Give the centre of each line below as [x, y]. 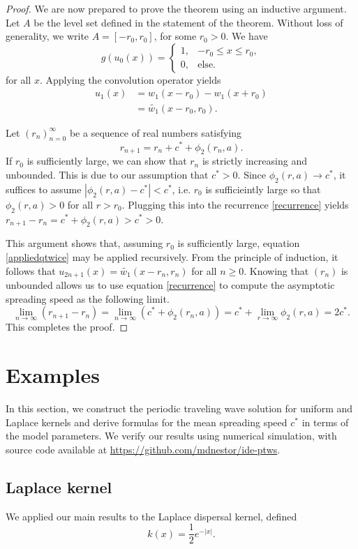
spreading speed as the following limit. [88, 298]
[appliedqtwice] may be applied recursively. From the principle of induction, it [172, 256]
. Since [252, 174]
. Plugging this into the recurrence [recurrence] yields [235, 204]
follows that [31, 270]
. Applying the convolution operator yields [130, 79]
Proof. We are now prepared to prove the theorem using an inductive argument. [176, 8]
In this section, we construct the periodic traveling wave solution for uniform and [179, 408]
